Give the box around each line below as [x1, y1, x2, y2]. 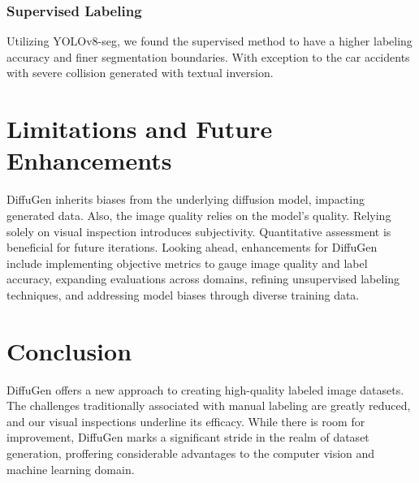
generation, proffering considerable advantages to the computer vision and [6, 444, 375, 461]
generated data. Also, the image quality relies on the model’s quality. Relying [6, 206, 391, 223]
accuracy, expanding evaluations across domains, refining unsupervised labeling [6, 270, 400, 287]
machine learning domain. [6, 460, 135, 477]
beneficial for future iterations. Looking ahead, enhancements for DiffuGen [6, 239, 378, 256]
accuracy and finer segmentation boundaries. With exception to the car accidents [6, 48, 410, 65]
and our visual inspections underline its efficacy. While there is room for [6, 412, 365, 429]
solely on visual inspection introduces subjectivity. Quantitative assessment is [6, 222, 391, 239]
